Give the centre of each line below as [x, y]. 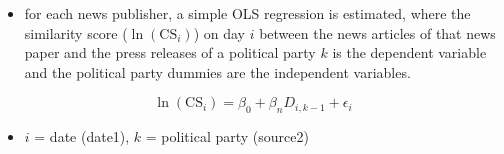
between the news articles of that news [377, 32]
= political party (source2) [227, 136]
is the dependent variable [409, 52]
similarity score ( [76, 32]
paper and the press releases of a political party [170, 52]
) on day [219, 32]
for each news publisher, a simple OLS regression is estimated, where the [247, 13]
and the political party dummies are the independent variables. [217, 71]
